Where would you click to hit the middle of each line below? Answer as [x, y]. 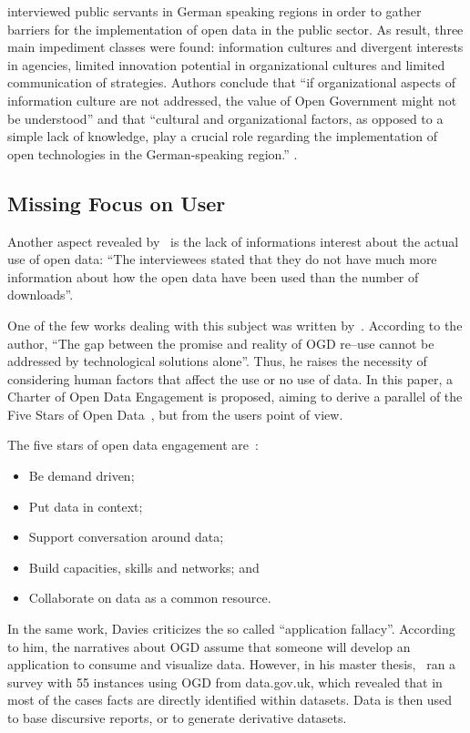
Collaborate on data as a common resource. [150, 598]
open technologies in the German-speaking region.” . [153, 153]
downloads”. [41, 295]
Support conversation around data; [126, 537]
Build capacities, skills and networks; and [144, 567]
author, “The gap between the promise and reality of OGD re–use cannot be [221, 343]
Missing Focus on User [117, 203]
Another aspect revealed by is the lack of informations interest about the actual [233, 241]
